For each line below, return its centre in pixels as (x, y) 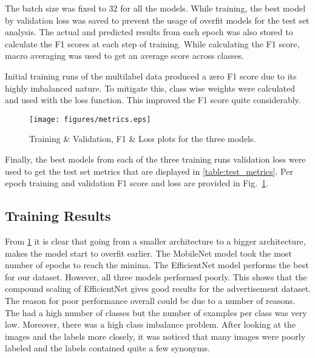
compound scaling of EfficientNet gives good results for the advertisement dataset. (158, 289)
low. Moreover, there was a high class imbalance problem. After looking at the (151, 324)
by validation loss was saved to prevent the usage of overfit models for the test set (157, 20)
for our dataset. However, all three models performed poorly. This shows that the (156, 276)
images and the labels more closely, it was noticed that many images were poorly (155, 336)
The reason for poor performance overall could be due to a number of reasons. (150, 300)
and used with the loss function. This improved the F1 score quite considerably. (153, 100)
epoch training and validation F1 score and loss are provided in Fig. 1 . (137, 183)
